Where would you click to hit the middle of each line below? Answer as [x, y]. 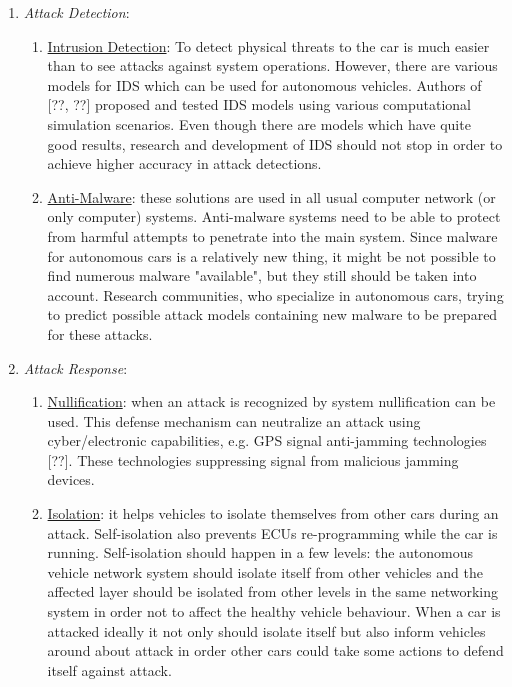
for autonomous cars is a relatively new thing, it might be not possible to [271, 255]
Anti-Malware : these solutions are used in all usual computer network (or [271, 196]
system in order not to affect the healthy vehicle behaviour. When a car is [274, 611]
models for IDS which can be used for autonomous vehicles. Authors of [264, 84]
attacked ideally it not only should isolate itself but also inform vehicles [266, 630]
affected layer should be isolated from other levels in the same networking [272, 591]
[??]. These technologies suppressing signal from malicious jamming [253, 459]
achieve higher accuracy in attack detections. [184, 163]
